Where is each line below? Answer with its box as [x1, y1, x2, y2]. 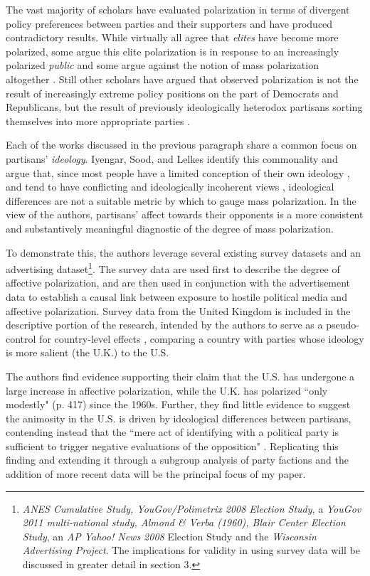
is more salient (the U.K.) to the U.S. [6, 345, 169, 360]
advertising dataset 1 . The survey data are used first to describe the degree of [6, 260, 340, 276]
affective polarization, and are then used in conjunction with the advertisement [6, 275, 351, 290]
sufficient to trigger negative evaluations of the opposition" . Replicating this [6, 438, 339, 453]
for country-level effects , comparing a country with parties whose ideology [39, 331, 364, 346]
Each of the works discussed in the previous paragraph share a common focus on [6, 137, 357, 152]
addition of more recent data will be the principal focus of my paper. [6, 466, 306, 481]
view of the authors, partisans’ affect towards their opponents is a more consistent [6, 207, 364, 222]
